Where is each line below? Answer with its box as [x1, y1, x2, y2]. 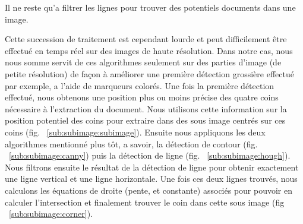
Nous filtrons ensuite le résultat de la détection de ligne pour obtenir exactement [5, 160, 299, 173]
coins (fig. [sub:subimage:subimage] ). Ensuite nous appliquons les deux [5, 125, 266, 138]
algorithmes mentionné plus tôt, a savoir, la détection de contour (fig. [5, 137, 258, 150]
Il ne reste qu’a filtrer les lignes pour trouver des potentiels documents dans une [5, 1, 296, 13]
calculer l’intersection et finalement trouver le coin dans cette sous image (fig [5, 195, 285, 208]
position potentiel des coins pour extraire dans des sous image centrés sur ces [5, 114, 286, 127]
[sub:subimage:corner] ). [9, 207, 93, 220]
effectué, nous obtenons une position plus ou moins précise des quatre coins [5, 91, 279, 103]
